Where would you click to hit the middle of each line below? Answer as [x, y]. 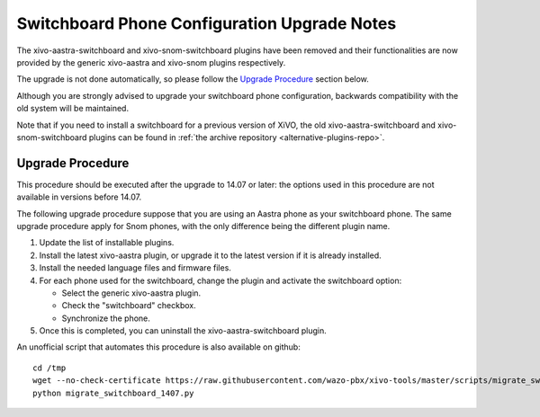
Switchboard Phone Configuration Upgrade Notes [207, 23]
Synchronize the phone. [106, 318]
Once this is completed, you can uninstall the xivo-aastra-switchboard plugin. [183, 331]
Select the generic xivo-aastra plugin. [131, 293]
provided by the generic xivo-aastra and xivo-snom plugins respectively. [151, 62]
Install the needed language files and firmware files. [135, 268]
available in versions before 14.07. [79, 197]
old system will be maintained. [73, 109]
